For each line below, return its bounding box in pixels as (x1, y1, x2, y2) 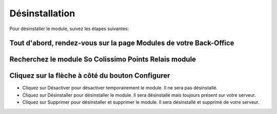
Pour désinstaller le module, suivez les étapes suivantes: (9, 26, 129, 32)
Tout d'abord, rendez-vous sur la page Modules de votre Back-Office (9, 39, 234, 48)
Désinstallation (9, 8, 75, 19)
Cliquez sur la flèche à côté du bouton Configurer (9, 72, 170, 80)
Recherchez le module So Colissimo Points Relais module (9, 55, 196, 64)
